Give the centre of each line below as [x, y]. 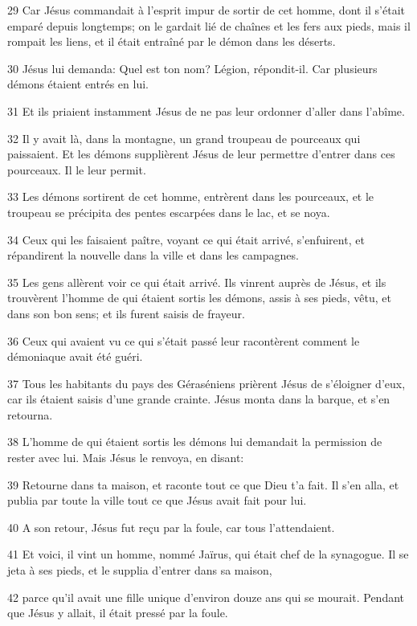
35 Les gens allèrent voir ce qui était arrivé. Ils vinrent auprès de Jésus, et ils [197, 282]
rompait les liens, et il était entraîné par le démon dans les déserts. [172, 41]
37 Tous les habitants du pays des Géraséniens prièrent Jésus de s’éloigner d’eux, [206, 383]
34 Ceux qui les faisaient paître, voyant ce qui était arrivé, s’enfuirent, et [186, 239]
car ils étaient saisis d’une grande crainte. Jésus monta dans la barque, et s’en [199, 399]
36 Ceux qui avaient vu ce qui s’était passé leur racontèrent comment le [184, 340]
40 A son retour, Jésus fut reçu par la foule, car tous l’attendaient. [171, 527]
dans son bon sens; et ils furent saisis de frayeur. [126, 313]
